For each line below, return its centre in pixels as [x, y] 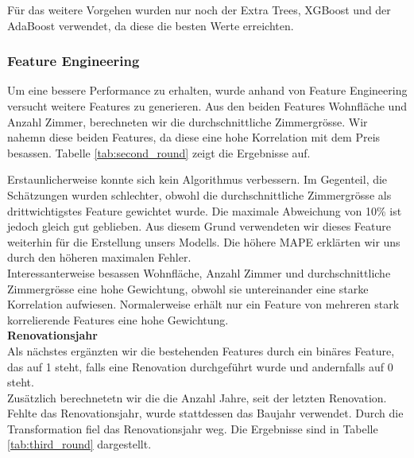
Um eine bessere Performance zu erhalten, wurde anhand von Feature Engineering [207, 90]
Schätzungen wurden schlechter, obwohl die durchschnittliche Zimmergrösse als [199, 194]
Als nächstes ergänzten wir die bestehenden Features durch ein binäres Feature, [201, 350]
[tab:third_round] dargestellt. [79, 444]
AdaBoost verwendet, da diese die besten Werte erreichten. [151, 25]
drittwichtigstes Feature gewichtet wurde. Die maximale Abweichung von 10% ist [205, 210]
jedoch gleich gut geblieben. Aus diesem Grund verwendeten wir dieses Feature [199, 226]
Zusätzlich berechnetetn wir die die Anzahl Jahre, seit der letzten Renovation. [197, 397]
